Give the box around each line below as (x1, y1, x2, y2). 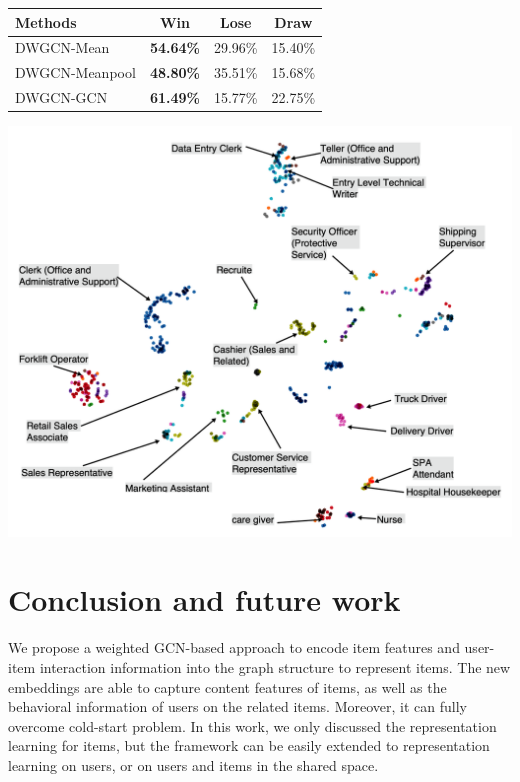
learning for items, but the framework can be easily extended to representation (8, 735, 490, 756)
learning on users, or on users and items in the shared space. (8, 754, 379, 775)
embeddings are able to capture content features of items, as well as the (8, 676, 447, 697)
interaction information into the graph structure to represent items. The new (39, 656, 511, 677)
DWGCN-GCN (15, 87, 108, 108)
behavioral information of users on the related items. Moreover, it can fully (8, 696, 467, 717)
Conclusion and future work (8, 579, 401, 620)
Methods (15, 11, 77, 32)
